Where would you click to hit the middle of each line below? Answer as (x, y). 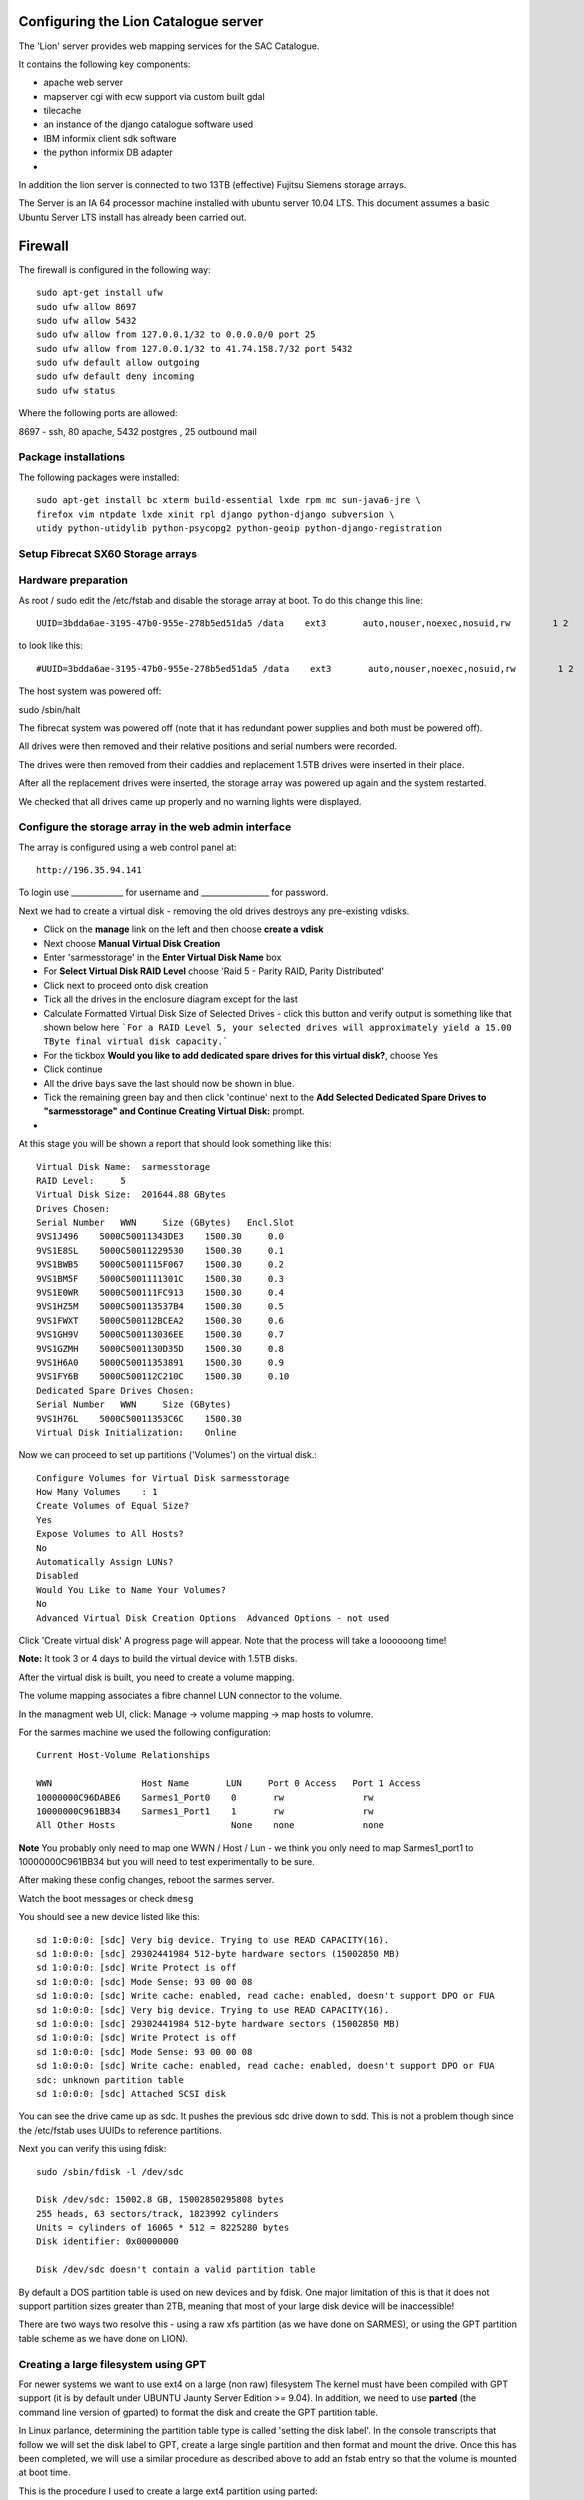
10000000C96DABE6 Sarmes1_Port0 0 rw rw (205, 1797)
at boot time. (44, 2472)
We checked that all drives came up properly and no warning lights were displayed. (190, 801)
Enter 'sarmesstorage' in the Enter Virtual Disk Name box (162, 957)
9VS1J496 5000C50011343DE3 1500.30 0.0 (160, 1236)
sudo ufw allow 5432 (86, 320)
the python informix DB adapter (108, 152)
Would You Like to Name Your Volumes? (131, 1589)
